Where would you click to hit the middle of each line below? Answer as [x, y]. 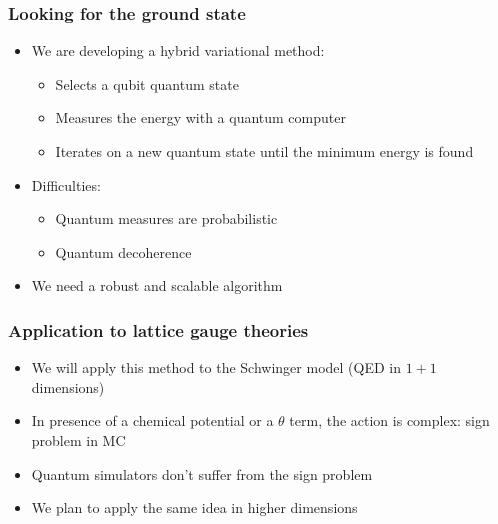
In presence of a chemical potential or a [152, 420]
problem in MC [78, 439]
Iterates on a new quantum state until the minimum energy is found [264, 151]
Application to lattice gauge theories [158, 329]
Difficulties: [66, 184]
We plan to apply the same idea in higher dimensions [194, 507]
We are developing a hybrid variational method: [178, 50]
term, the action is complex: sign [389, 420]
